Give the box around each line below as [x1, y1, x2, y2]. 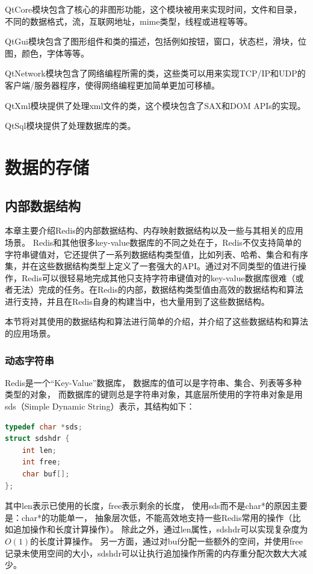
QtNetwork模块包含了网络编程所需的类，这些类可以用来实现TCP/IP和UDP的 [5, 67, 306, 80]
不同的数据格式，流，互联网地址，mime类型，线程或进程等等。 [5, 14, 253, 27]
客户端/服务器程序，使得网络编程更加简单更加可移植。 [5, 78, 220, 91]
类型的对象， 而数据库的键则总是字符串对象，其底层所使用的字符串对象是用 [5, 388, 303, 401]
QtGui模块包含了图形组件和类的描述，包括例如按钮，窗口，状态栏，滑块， [5, 35, 299, 48]
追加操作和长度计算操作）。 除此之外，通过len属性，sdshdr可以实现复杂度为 [13, 523, 308, 535]
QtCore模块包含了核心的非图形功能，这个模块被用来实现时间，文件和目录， [5, 3, 302, 15]
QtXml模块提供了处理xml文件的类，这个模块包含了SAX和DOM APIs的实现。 [5, 99, 306, 111]
